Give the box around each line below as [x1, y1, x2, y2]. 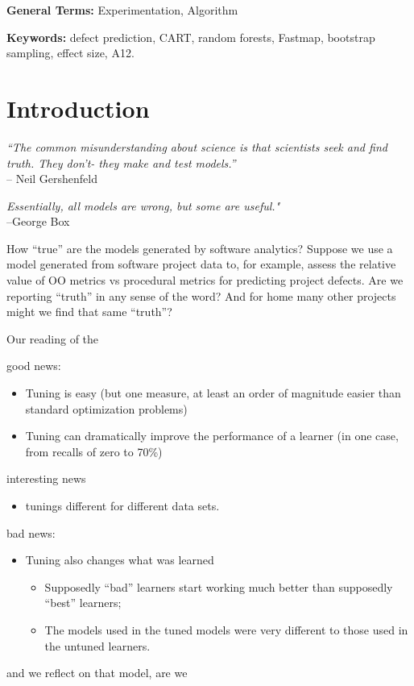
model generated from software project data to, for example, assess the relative [6, 256, 396, 272]
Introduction [6, 91, 150, 124]
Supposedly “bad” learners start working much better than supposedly [44, 578, 393, 595]
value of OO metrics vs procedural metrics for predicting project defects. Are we [6, 272, 404, 289]
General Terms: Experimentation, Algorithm [6, 2, 238, 18]
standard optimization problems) [25, 400, 188, 417]
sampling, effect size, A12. [6, 44, 135, 61]
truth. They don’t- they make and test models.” [6, 154, 236, 171]
